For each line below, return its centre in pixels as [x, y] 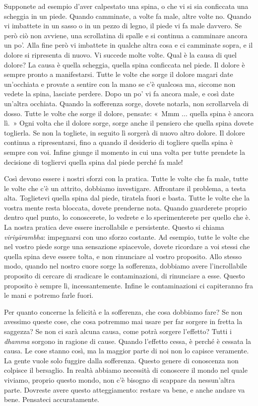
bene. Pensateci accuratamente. [52, 399]
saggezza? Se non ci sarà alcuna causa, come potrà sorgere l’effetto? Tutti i [118, 331]
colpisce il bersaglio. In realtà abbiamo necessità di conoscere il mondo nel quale [126, 370]
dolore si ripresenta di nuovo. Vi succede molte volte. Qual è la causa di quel [120, 54]
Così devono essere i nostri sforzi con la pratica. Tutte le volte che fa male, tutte [126, 178]
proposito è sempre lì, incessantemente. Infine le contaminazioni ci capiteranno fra [129, 285]
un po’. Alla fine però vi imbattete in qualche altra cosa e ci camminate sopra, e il [129, 45]
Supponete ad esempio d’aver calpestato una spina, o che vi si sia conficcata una [126, 6]
